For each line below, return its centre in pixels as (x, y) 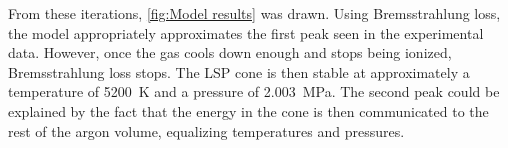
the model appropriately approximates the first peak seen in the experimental (246, 32)
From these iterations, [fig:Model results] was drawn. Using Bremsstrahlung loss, (254, 13)
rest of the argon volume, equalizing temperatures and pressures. (206, 130)
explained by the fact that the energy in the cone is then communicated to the (248, 110)
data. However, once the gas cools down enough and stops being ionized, (230, 52)
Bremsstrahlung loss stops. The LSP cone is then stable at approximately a (239, 71)
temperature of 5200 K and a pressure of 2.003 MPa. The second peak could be (254, 91)
